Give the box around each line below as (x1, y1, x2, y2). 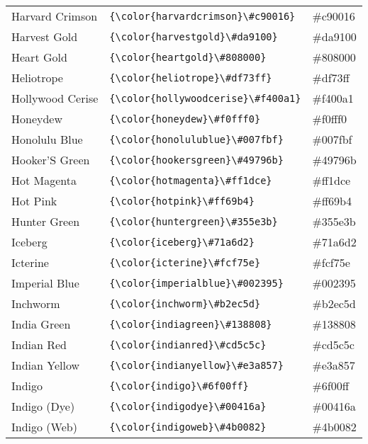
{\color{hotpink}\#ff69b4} (109, 195, 255, 207)
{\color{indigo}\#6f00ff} (109, 380, 249, 392)
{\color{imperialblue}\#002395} (109, 277, 284, 289)
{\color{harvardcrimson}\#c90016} (109, 10, 296, 22)
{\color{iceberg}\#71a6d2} (109, 236, 255, 248)
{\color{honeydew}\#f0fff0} (109, 113, 261, 125)
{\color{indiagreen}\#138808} (109, 318, 272, 330)
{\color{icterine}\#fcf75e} (109, 256, 261, 268)
